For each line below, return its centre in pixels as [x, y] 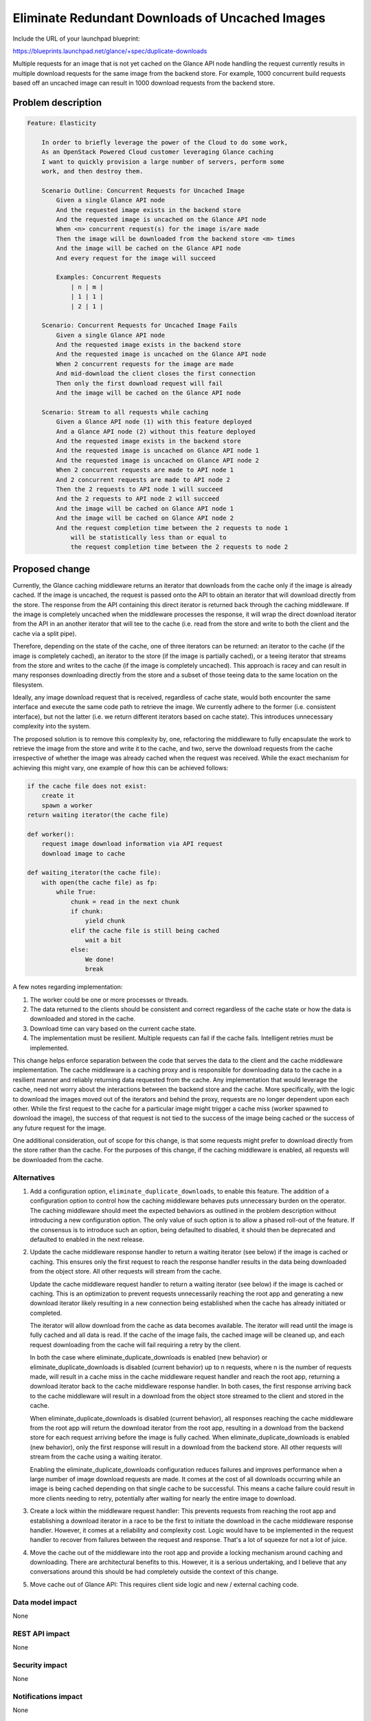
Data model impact [45, 1602]
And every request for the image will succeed [136, 258]
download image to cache [83, 853]
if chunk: [87, 911]
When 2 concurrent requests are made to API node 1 [145, 470]
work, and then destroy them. [92, 171]
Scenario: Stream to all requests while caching [125, 412]
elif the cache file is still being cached [145, 930]
